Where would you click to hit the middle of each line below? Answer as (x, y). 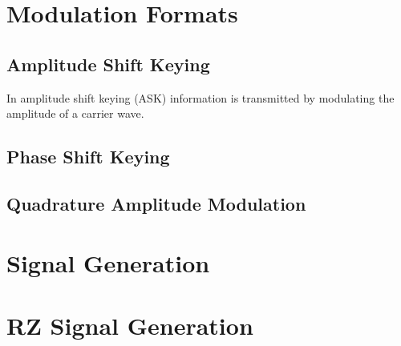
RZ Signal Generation (130, 325)
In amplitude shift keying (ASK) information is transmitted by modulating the (200, 97)
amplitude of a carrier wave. (75, 113)
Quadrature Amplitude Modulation (156, 203)
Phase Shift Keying (88, 157)
